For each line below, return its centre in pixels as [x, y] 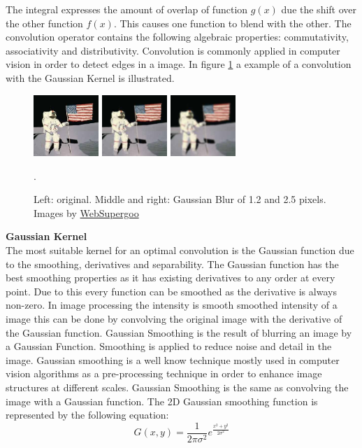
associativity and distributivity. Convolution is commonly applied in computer [173, 50]
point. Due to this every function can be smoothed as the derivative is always [171, 291]
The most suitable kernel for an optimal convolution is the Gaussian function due [180, 250]
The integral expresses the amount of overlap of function [127, 9]
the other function [44, 23]
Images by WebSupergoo [86, 212]
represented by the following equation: [87, 415]
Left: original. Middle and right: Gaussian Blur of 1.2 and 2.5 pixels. [180, 199]
